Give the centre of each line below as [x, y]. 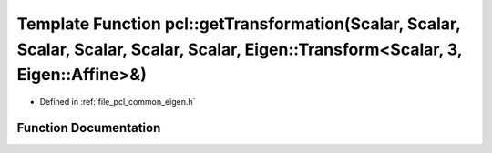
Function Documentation [89, 127]
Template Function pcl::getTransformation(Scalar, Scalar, [239, 24]
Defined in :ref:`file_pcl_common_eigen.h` [118, 102]
